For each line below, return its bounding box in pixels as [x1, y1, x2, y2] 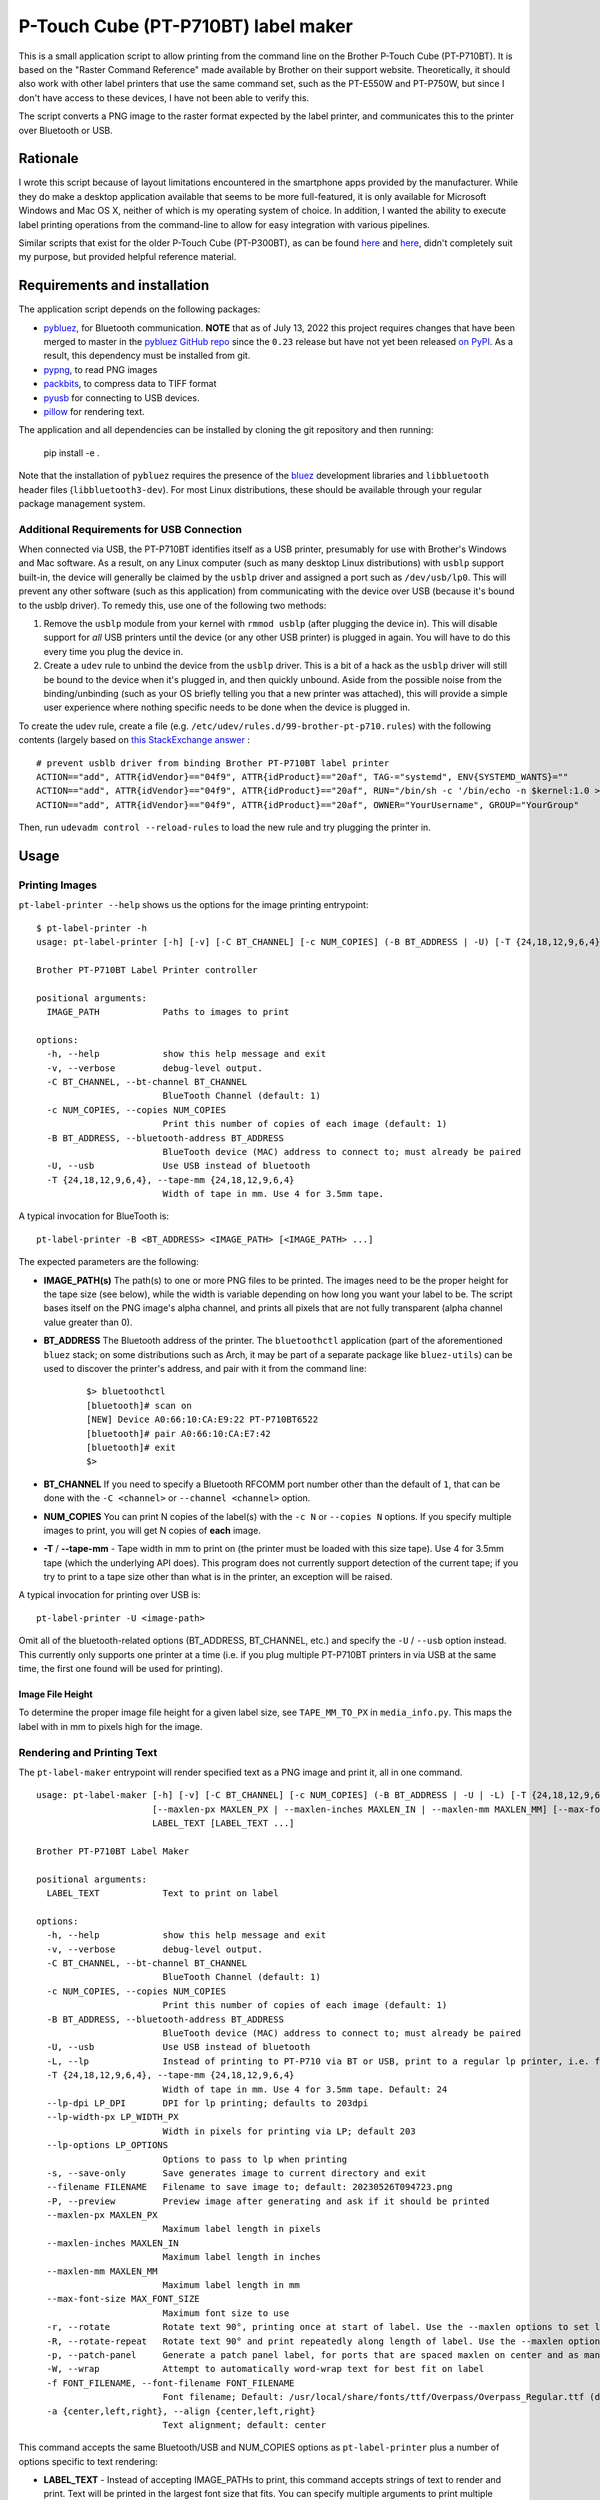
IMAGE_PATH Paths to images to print [46, 1006, 290, 1018]
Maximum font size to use [162, 2307, 290, 2319]
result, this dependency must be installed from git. [43, 350, 251, 362]
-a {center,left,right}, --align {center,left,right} [46, 2405, 316, 2417]
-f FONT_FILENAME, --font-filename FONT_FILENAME [46, 2377, 295, 2389]
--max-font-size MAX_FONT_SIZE [46, 2293, 200, 2305]
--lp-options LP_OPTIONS [46, 2140, 169, 2151]
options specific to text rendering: [18, 2455, 159, 2467]
